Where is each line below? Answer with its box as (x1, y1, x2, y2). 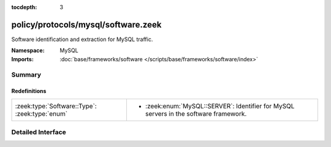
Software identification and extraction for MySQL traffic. (11, 36, 153, 43)
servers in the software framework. (145, 109, 247, 118)
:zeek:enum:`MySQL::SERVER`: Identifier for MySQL (145, 102, 295, 110)
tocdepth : (11, 4, 37, 10)
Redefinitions (11, 88, 47, 95)
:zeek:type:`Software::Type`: (15, 102, 97, 110)
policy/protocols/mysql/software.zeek (11, 19, 162, 30)
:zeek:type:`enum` (15, 109, 67, 118)
